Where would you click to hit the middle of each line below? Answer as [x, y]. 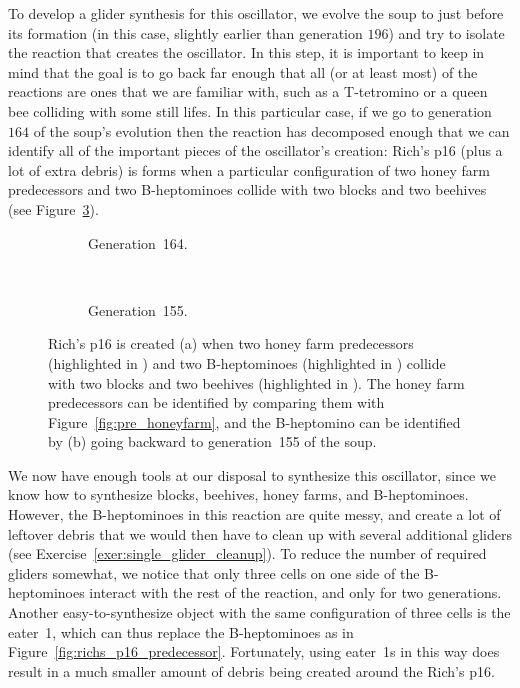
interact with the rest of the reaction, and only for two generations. [295, 592]
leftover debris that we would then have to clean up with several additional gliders [260, 533]
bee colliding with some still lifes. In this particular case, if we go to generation [250, 110]
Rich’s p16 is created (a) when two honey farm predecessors [231, 343]
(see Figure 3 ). [53, 208]
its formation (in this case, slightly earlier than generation [185, 32]
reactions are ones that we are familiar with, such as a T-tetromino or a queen [248, 91]
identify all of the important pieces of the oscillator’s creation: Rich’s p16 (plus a [255, 150]
